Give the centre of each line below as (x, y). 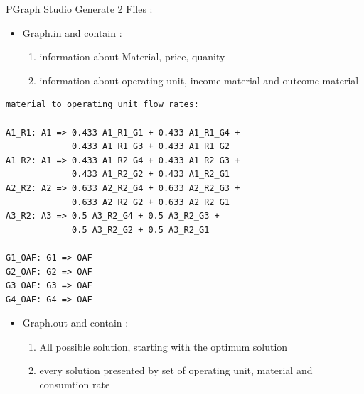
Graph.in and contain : (72, 32)
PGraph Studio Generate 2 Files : (79, 9)
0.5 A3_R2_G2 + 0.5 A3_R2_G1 (141, 230)
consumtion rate (75, 384)
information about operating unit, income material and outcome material (199, 80)
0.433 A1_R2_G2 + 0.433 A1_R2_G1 (151, 174)
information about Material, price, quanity (132, 56)
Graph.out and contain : (75, 323)
